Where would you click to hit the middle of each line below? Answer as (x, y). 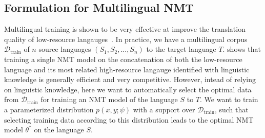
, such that (231, 109)
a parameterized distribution (49, 109)
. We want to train (229, 99)
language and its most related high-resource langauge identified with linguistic (127, 69)
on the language (59, 130)
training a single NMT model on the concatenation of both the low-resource (123, 59)
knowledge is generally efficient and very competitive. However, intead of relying (130, 79)
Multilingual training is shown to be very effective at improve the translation (125, 29)
